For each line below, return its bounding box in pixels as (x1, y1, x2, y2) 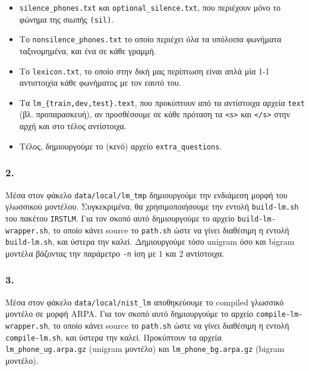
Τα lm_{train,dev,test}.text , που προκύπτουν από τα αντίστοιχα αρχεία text (19, 96, 305, 108)
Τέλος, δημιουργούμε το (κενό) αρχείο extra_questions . (19, 139, 222, 152)
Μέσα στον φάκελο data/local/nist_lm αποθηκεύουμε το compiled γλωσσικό (5, 295, 284, 308)
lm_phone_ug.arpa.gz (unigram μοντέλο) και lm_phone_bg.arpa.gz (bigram (5, 342, 285, 355)
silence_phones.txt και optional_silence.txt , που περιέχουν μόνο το (19, 1, 280, 13)
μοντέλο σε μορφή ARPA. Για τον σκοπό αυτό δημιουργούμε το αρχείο (5, 307, 254, 320)
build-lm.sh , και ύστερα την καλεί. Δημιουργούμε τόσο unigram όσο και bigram (5, 235, 295, 248)
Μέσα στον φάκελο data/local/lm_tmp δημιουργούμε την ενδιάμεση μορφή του (5, 188, 288, 201)
